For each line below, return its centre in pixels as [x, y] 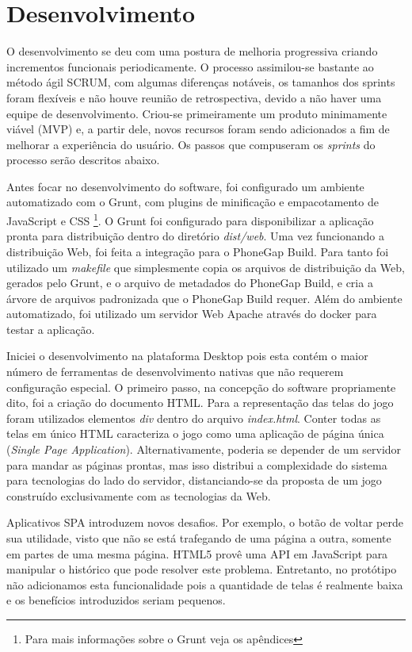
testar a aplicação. [51, 329]
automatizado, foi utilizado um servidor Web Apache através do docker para [192, 314]
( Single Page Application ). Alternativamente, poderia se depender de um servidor [204, 449]
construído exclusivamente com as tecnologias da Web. [139, 495]
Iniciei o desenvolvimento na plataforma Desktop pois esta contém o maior [187, 356]
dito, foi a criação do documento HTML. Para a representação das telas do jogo [200, 403]
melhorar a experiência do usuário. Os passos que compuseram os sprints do [191, 144]
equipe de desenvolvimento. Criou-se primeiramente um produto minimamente [197, 113]
